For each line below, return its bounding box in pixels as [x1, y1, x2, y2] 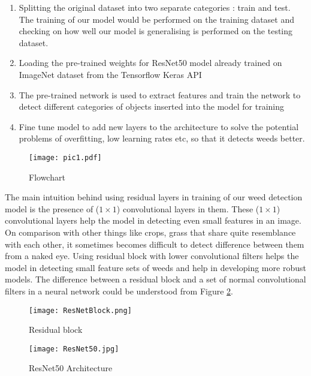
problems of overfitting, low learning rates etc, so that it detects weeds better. [19, 132, 305, 145]
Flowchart [29, 170, 65, 183]
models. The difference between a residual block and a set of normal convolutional [5, 273, 306, 285]
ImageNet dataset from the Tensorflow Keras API [19, 68, 202, 80]
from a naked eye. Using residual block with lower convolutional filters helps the [5, 249, 299, 262]
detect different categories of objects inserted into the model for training [19, 100, 284, 113]
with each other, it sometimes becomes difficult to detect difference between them [5, 237, 304, 250]
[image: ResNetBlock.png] [29, 306, 132, 315]
